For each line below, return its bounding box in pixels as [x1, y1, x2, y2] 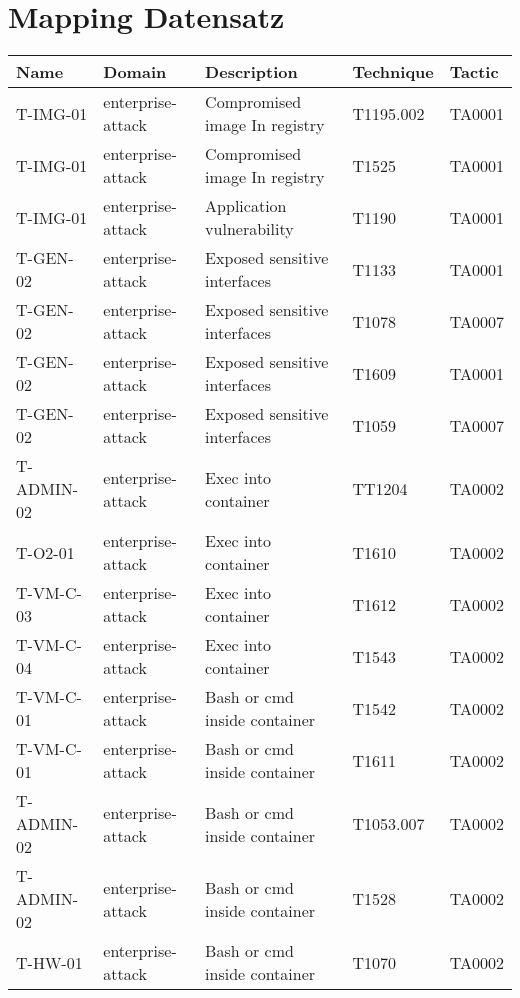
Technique [352, 60, 434, 84]
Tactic [449, 60, 499, 84]
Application [205, 194, 287, 218]
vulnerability [205, 217, 294, 241]
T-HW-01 [16, 950, 83, 974]
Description [205, 60, 298, 84]
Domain [103, 60, 167, 84]
